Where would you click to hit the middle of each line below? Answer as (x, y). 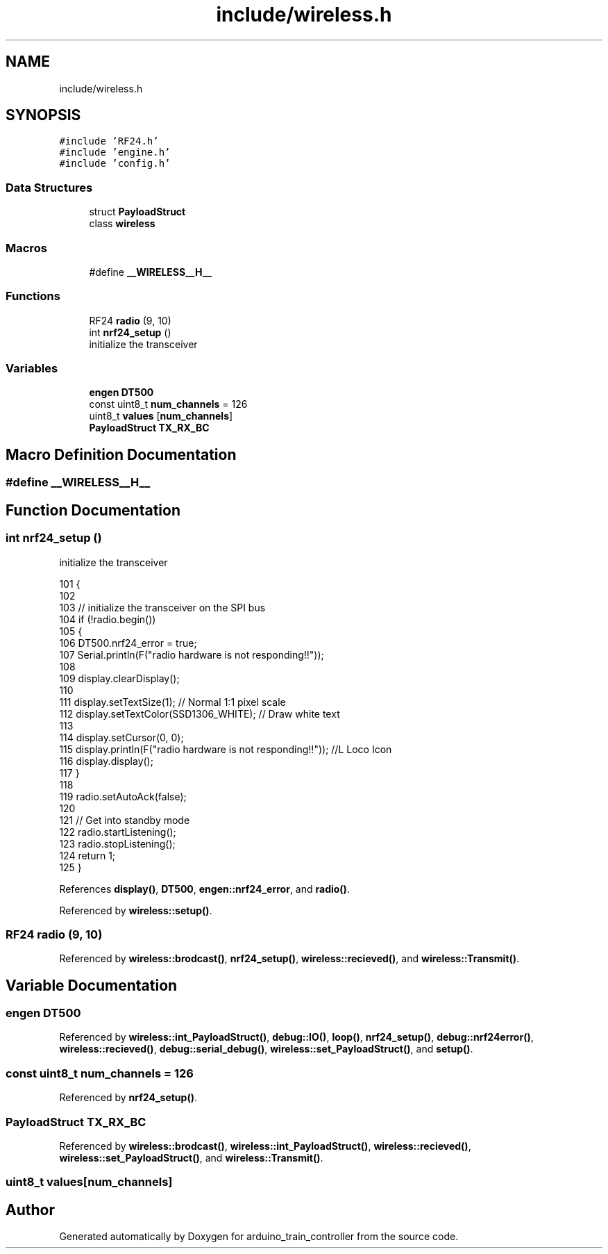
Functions (33, 296)
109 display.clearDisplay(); (119, 678)
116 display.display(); (106, 761)
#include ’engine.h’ (115, 152)
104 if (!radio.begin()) (108, 619)
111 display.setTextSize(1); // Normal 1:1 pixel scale (172, 702)
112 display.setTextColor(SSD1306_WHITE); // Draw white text (200, 713)
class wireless (122, 224)
